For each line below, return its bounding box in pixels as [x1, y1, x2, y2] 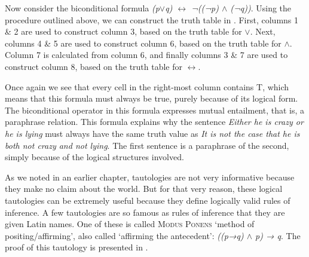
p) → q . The [255, 229, 301, 241]
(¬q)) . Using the [230, 2, 292, 14]
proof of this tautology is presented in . [5, 241, 148, 253]
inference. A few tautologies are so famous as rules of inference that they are [5, 206, 285, 218]
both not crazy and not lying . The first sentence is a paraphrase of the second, [5, 139, 289, 151]
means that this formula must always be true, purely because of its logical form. [5, 92, 298, 105]
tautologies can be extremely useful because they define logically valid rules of [5, 194, 290, 206]
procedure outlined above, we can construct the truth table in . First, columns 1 [5, 13, 299, 26]
